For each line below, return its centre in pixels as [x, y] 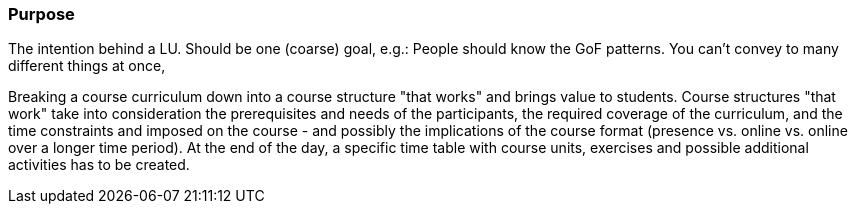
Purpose [41, 14]
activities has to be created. [99, 165]
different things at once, [87, 66]
